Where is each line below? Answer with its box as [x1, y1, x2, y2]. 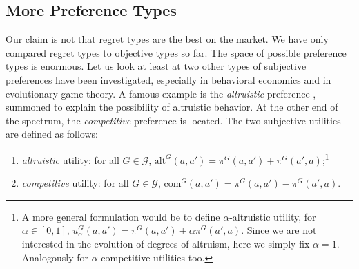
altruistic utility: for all [21, 152, 119, 167]
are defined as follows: [6, 127, 98, 141]
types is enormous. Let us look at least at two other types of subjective [6, 59, 307, 73]
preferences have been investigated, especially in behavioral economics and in [6, 72, 331, 86]
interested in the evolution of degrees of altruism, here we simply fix [21, 236, 310, 250]
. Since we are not [241, 223, 317, 237]
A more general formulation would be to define [21, 209, 220, 223]
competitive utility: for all [21, 176, 129, 190]
